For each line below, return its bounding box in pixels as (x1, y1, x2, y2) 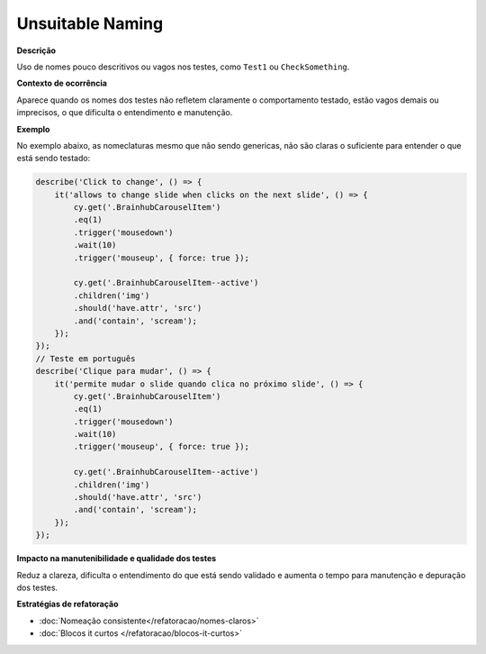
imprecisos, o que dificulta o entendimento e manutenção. (16, 107, 233, 118)
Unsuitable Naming (16, 14, 164, 33)
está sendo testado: (16, 153, 91, 164)
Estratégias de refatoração (16, 599, 119, 610)
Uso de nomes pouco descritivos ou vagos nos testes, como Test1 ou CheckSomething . (16, 61, 350, 72)
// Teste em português (35, 353, 136, 364)
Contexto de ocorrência (16, 77, 108, 89)
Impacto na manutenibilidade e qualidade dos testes (16, 553, 217, 564)
